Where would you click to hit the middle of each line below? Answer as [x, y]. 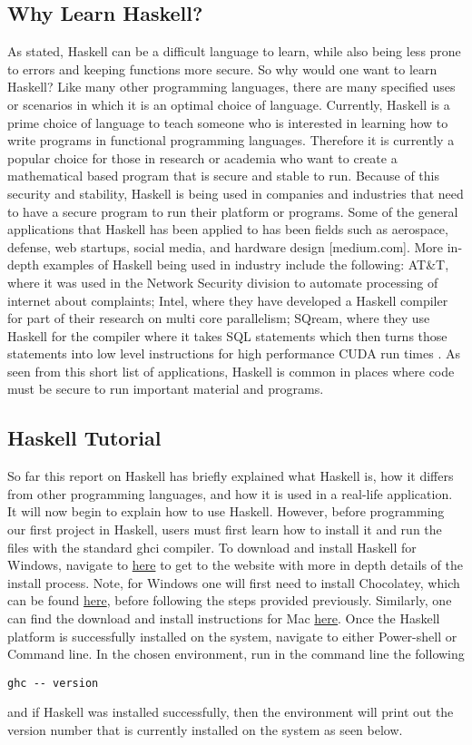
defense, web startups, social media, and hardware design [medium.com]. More [226, 246]
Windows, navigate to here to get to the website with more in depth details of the [235, 565]
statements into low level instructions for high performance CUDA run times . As [234, 353]
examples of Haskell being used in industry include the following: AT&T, [246, 265]
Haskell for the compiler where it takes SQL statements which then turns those [227, 335]
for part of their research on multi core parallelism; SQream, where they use [219, 318]
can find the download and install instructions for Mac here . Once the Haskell [224, 618]
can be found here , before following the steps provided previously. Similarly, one [230, 600]
